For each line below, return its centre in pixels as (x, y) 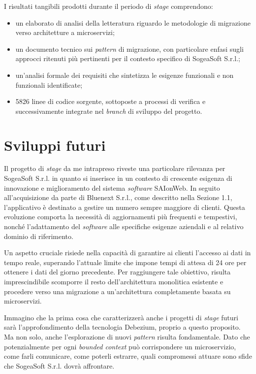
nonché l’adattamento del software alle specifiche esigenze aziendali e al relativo (124, 226)
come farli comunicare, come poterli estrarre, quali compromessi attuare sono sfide (128, 356)
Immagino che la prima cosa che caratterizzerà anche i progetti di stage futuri (121, 317)
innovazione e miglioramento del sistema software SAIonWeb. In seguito (112, 187)
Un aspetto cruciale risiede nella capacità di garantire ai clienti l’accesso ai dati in (128, 253)
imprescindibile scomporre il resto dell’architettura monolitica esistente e (114, 281)
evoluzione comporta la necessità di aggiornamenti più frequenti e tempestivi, (121, 217)
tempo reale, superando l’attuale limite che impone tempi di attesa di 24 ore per (125, 262)
